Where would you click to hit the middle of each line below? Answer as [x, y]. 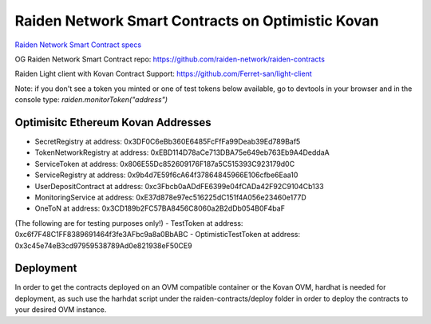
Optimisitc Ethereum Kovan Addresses [113, 122]
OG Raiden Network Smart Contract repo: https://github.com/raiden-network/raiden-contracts [170, 59]
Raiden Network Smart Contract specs [78, 45]
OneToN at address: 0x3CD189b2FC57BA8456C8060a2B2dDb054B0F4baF [160, 208]
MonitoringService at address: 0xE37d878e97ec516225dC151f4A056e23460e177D [170, 197]
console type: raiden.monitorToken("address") [91, 100]
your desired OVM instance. [61, 310]
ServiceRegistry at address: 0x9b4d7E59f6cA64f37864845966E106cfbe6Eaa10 [166, 175]
